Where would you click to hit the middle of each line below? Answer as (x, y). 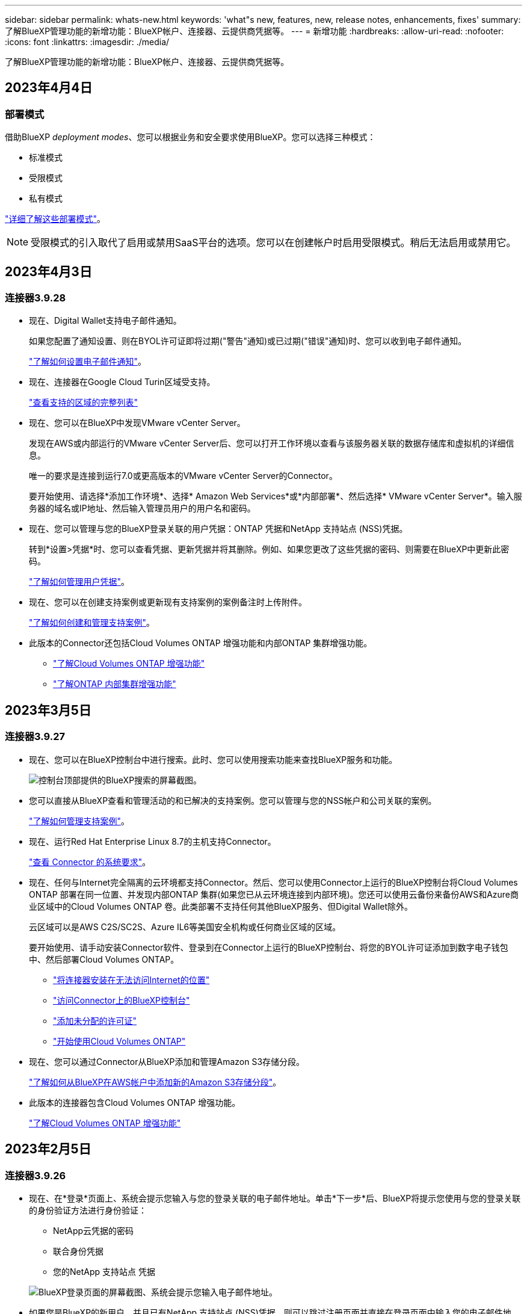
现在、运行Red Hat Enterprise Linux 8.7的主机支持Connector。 (153, 841)
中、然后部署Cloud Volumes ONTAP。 (104, 959)
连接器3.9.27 (35, 737)
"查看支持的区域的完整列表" (84, 403)
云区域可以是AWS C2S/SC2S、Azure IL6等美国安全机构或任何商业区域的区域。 (185, 927)
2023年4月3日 (48, 271)
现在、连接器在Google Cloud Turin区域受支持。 (122, 382)
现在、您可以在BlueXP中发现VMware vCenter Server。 (137, 423)
